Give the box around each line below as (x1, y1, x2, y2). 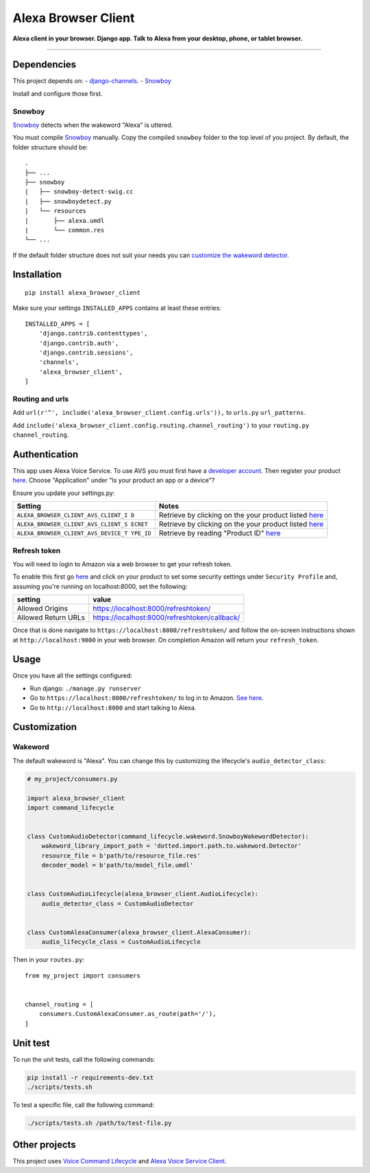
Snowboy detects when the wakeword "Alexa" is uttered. (12, 121, 173, 129)
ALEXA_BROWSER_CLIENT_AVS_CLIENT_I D (16, 511, 135, 519)
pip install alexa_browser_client (25, 289, 140, 297)
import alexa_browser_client (27, 794, 125, 802)
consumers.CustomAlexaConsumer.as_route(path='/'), (38, 1010, 217, 1018)
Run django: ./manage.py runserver (29, 684, 142, 692)
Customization (12, 721, 77, 733)
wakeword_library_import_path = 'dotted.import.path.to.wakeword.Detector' (41, 842, 302, 850)
